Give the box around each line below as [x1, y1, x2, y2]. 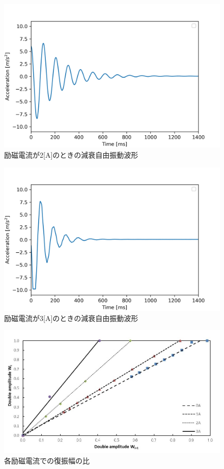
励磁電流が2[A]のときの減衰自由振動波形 [4, 149, 138, 160]
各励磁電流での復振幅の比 [4, 455, 90, 465]
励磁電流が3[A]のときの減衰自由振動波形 [4, 312, 138, 323]
